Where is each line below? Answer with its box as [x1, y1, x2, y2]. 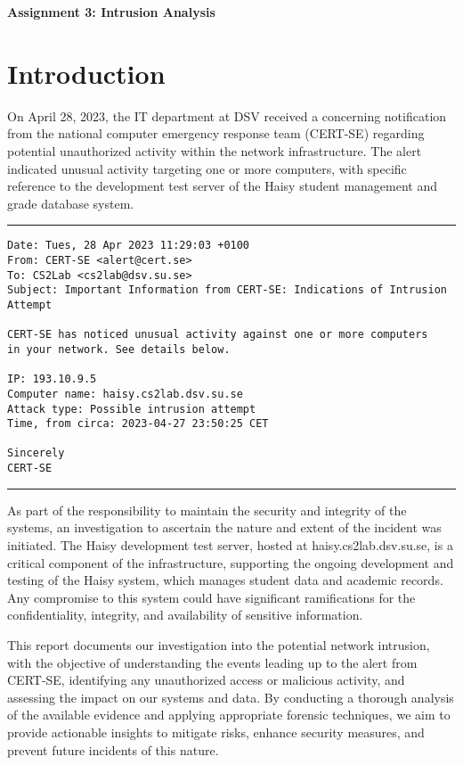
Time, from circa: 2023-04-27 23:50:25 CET [7, 417, 269, 431]
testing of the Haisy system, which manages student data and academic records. [7, 571, 443, 589]
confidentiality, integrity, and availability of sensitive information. [7, 605, 363, 624]
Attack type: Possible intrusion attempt [7, 402, 256, 415]
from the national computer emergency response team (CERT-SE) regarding [7, 124, 425, 143]
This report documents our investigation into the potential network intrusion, [7, 635, 430, 654]
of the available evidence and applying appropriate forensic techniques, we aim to [7, 705, 451, 724]
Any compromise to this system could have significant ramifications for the [7, 588, 416, 606]
